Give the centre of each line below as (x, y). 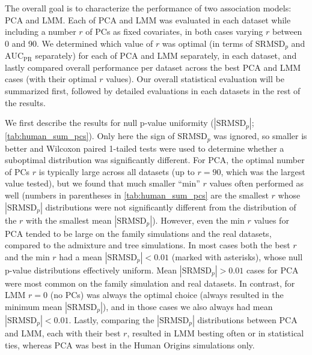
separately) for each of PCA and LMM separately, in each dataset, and (166, 55)
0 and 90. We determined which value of (79, 43)
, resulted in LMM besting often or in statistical (216, 333)
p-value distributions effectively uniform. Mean (91, 270)
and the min (27, 256)
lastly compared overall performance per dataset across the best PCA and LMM (153, 67)
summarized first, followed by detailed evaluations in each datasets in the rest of (153, 91)
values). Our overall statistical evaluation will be (195, 79)
